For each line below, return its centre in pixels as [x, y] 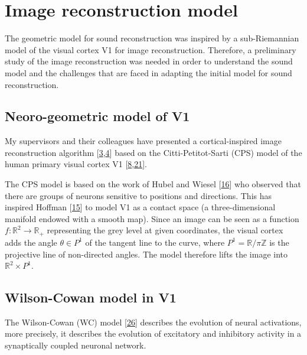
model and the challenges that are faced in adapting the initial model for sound [148, 72]
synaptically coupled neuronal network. [76, 345]
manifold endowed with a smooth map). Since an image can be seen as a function [152, 218]
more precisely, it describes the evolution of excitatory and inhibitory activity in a [153, 333]
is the [279, 242]
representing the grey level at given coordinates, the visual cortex [165, 230]
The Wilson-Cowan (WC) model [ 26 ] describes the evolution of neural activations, [153, 322]
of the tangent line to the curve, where [155, 242]
